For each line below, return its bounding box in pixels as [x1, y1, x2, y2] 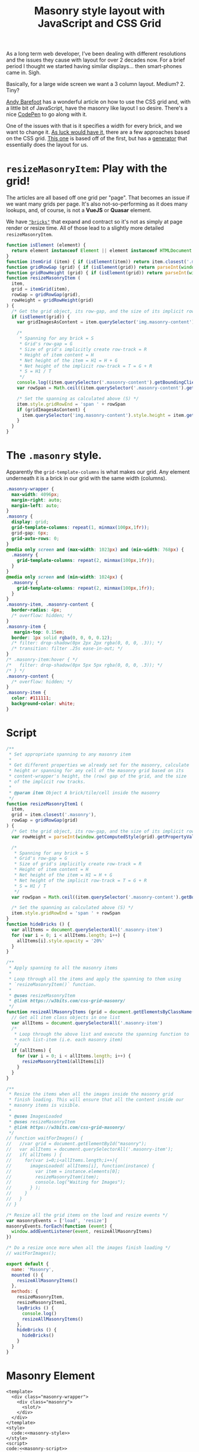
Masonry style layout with [34, 4, 165, 18]
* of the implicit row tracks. [8, 779, 86, 785]
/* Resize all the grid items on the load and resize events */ [6, 1212, 168, 1218]
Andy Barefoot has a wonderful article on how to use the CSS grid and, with [6, 98, 191, 105]
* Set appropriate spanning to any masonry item [8, 751, 131, 757]
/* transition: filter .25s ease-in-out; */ [11, 645, 123, 652]
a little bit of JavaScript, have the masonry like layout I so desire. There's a [6, 105, 188, 112]
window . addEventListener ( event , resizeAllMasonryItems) [11, 1229, 152, 1235]
